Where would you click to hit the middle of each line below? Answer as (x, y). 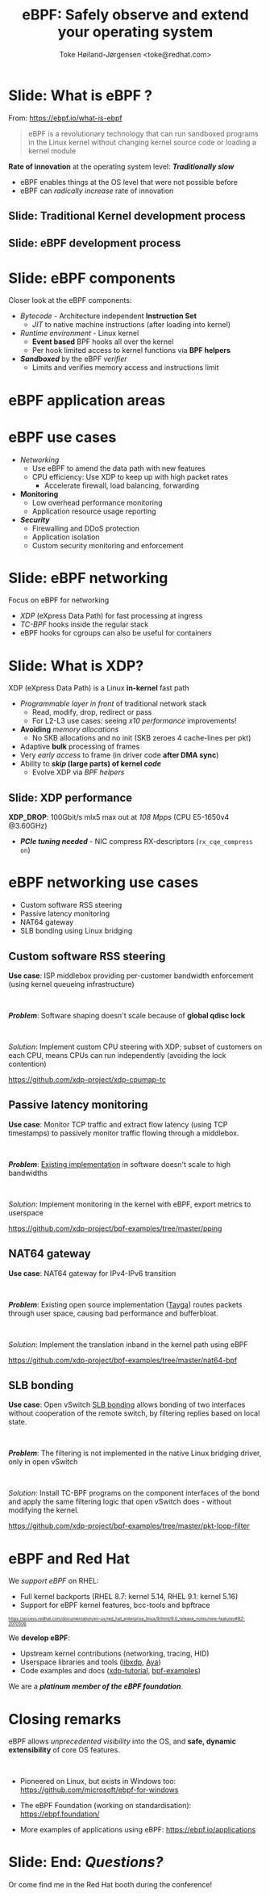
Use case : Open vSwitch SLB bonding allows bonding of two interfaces (127, 1405)
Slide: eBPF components (92, 278)
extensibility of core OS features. (64, 1750)
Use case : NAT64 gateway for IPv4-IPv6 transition (92, 1273)
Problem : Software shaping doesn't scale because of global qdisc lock (127, 1015)
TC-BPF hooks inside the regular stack (84, 624)
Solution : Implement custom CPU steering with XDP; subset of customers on (135, 1047)
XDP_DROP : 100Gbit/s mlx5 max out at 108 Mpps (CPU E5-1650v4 (119, 817)
